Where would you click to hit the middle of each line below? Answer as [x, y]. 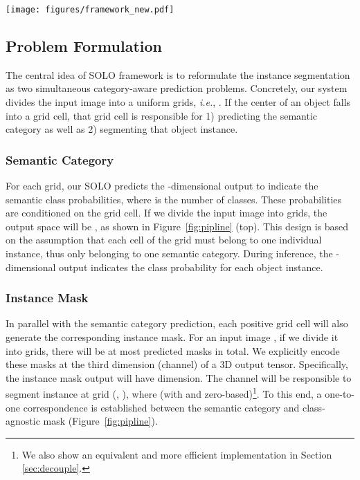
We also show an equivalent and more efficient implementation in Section [177, 454]
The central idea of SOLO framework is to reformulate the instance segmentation [178, 74]
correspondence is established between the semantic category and [161, 407]
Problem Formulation [84, 46]
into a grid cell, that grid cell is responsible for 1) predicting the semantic [162, 115]
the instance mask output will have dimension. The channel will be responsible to [179, 377]
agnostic [23, 421]
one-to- [340, 394]
